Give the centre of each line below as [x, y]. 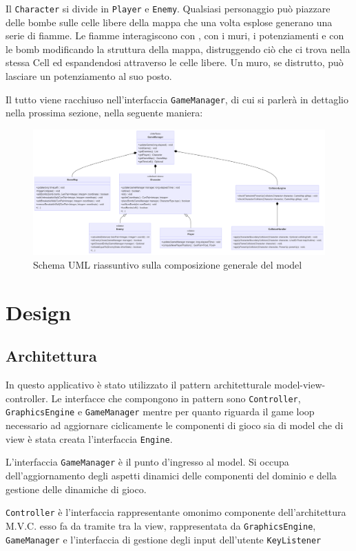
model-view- [300, 385]
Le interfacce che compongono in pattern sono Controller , [176, 398]
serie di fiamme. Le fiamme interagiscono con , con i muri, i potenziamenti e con [175, 35]
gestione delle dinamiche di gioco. [76, 489]
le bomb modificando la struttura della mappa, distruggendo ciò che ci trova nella [178, 49]
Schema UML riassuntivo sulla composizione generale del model [168, 265]
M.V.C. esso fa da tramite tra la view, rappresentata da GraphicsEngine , [161, 525]
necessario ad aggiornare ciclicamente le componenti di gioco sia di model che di [175, 425]
